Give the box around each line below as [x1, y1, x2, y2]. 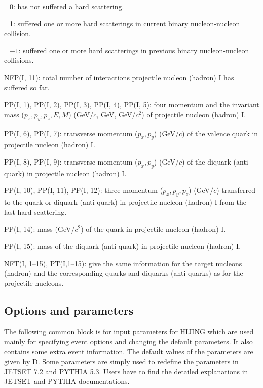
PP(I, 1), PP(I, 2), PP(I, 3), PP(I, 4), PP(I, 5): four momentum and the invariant [4, 99, 259, 110]
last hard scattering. [4, 206, 67, 217]
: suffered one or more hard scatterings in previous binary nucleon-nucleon [18, 45, 249, 55]
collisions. [4, 55, 34, 66]
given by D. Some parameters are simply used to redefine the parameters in [4, 356, 239, 367]
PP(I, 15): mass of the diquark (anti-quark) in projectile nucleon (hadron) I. [4, 240, 241, 251]
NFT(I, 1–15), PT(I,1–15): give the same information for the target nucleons [4, 257, 242, 268]
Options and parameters [4, 302, 134, 318]
